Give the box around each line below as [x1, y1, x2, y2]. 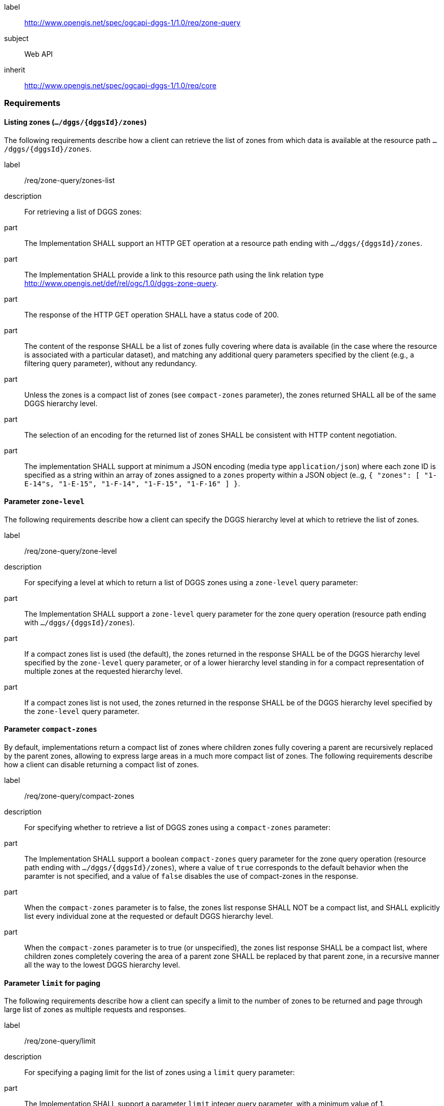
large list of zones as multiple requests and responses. [4, 1005, 187, 1014]
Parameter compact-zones [4, 725, 97, 734]
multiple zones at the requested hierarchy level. [24, 666, 183, 675]
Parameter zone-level [4, 497, 85, 506]
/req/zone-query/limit [24, 1037, 96, 1046]
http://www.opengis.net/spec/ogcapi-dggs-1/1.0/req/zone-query [24, 18, 241, 27]
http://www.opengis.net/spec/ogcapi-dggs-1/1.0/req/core [24, 81, 216, 90]
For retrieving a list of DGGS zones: [24, 207, 142, 216]
